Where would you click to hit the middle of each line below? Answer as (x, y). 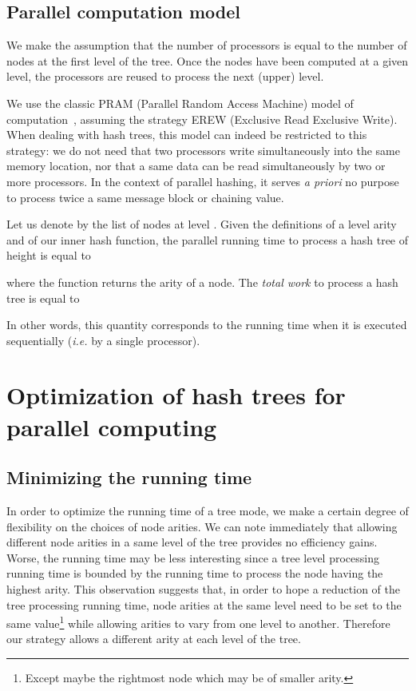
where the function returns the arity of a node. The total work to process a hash (202, 282)
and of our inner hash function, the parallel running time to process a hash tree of (208, 239)
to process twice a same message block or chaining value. (145, 197)
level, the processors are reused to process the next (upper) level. (165, 76)
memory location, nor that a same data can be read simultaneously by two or (196, 166)
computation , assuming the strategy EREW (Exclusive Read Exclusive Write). (202, 119)
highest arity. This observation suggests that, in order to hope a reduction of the (204, 589)
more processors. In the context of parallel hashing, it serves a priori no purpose (203, 181)
